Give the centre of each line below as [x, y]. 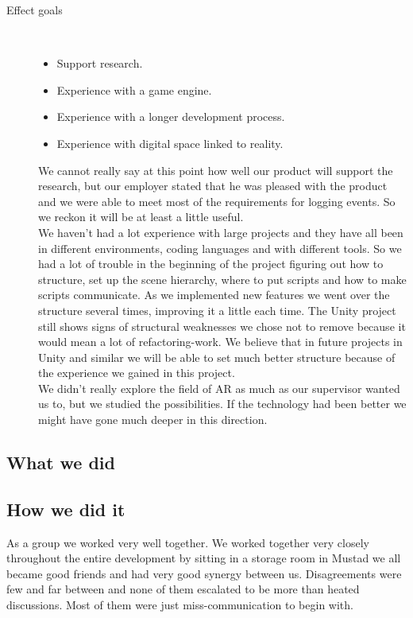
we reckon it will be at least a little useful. [141, 217]
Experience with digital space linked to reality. [170, 143]
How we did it [66, 509]
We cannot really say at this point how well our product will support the [216, 170]
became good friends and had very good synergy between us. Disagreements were [204, 573]
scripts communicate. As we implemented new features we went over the [214, 295]
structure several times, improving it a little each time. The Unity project [217, 310]
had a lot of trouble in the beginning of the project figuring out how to [211, 264]
